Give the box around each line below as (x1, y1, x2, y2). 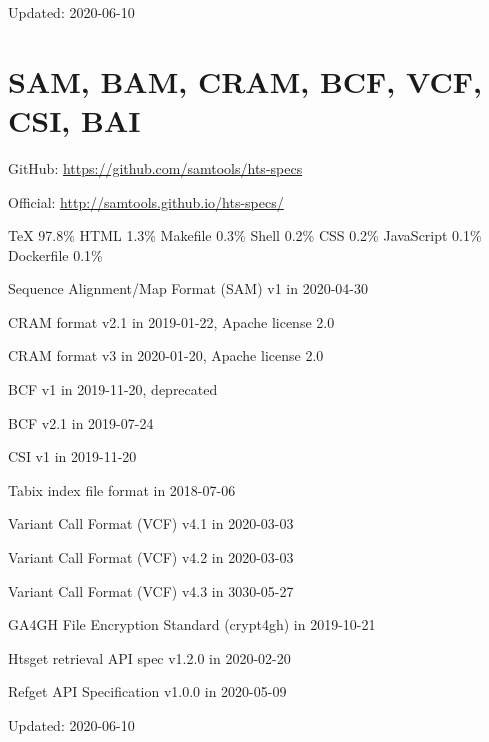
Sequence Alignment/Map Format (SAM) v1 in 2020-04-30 (8, 278, 368, 299)
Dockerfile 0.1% (8, 244, 103, 265)
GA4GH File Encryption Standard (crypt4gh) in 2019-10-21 (8, 614, 376, 635)
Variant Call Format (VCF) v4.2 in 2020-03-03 (8, 547, 294, 568)
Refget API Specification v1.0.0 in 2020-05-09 (8, 681, 287, 702)
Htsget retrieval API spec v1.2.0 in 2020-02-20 (8, 647, 291, 668)
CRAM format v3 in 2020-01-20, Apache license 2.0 (8, 345, 324, 366)
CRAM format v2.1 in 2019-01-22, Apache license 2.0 (8, 311, 335, 332)
